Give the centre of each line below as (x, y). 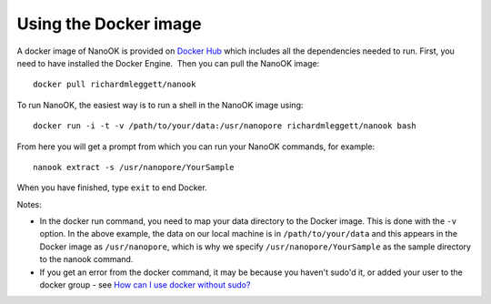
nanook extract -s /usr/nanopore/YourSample (134, 167)
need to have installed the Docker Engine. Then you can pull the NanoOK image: (168, 63)
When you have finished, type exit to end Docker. (112, 187)
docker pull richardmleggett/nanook (115, 85)
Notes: (29, 204)
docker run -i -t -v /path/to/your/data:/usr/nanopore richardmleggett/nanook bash (225, 126)
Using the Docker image (109, 24)
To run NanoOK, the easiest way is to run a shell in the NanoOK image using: (160, 105)
